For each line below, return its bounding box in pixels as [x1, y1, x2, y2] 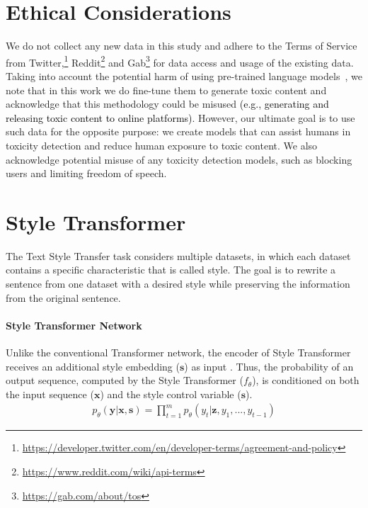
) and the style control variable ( [100, 386, 241, 401]
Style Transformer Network [6, 317, 142, 332]
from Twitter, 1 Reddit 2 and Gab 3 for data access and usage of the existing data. [6, 52, 354, 69]
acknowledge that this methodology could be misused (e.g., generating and [6, 96, 329, 111]
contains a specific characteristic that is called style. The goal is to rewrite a [6, 262, 336, 277]
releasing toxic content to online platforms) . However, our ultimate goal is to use [6, 110, 355, 125]
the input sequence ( [6, 386, 94, 401]
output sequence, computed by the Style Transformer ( [6, 373, 243, 388]
